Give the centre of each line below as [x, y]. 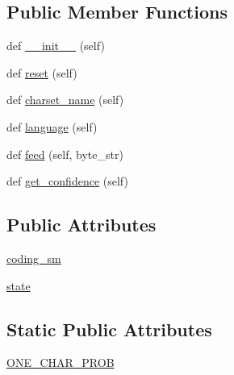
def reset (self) [42, 72]
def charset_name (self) [65, 100]
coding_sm [34, 258]
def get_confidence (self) [67, 181]
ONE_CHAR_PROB [61, 362]
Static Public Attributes [109, 329]
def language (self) [52, 126]
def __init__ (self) [56, 46]
